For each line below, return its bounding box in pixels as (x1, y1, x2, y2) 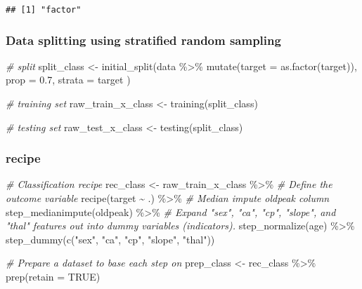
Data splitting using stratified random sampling (6, 31, 281, 48)
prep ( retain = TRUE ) (6, 269, 101, 284)
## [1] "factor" (6, 5, 82, 15)
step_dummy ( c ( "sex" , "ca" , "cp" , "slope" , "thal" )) (6, 231, 215, 246)
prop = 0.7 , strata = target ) (6, 72, 131, 87)
